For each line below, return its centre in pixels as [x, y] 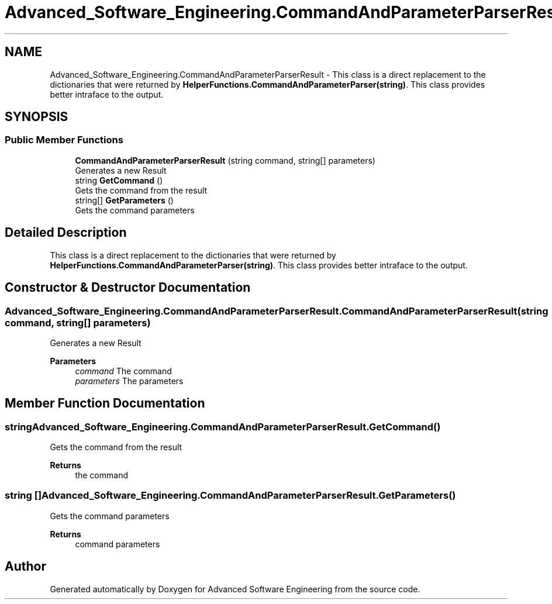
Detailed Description [66, 233]
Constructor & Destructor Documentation [128, 288]
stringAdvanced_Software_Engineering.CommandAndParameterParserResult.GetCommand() [223, 427]
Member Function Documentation [105, 403]
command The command [123, 371]
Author [25, 567]
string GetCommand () [119, 180]
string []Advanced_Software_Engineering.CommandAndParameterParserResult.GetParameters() [230, 496]
